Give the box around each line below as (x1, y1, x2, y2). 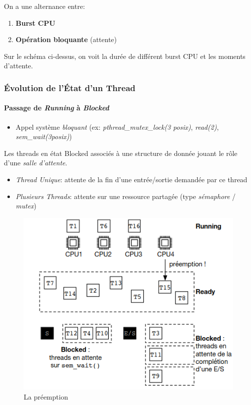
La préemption (24, 391, 68, 402)
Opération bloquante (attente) (15, 34, 117, 45)
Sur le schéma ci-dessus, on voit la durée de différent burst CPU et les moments (4, 51, 246, 61)
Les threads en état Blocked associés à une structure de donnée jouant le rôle (4, 148, 238, 158)
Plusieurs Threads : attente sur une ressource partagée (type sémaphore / (15, 191, 236, 201)
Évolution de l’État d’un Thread (4, 81, 136, 94)
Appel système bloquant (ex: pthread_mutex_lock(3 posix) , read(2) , (15, 121, 219, 132)
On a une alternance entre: (4, 1, 85, 11)
